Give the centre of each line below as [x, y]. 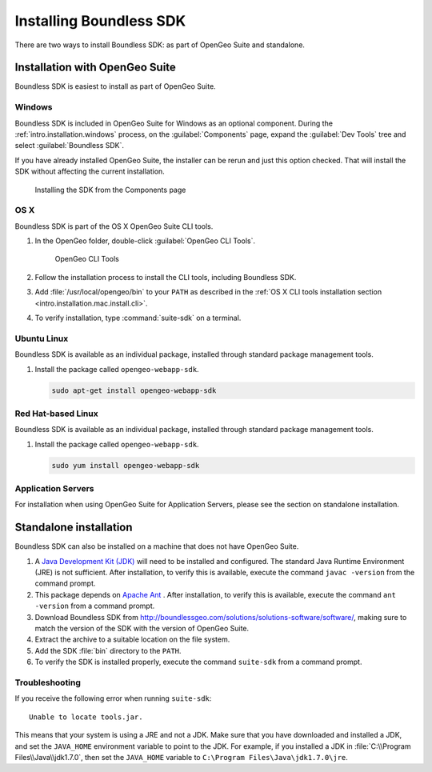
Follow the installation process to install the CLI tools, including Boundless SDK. [166, 277]
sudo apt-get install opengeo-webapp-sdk [134, 390]
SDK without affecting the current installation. [90, 171]
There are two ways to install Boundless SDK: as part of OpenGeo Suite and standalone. [160, 45]
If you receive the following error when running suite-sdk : [113, 698]
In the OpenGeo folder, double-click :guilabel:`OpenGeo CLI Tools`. [145, 241]
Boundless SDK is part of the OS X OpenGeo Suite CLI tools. [114, 226]
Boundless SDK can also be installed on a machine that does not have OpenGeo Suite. [157, 546]
